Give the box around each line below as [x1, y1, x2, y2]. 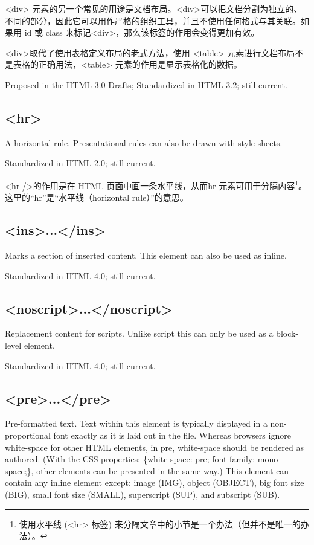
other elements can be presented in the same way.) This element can [36, 464, 289, 477]
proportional [5, 428, 51, 441]
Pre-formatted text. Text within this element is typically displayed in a [5, 417, 268, 430]
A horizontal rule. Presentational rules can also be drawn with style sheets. [5, 136, 283, 149]
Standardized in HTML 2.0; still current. [5, 156, 156, 169]
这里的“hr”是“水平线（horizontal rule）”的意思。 [5, 191, 188, 204]
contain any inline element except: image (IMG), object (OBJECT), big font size [5, 476, 304, 489]
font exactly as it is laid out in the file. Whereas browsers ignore [53, 428, 291, 441]
